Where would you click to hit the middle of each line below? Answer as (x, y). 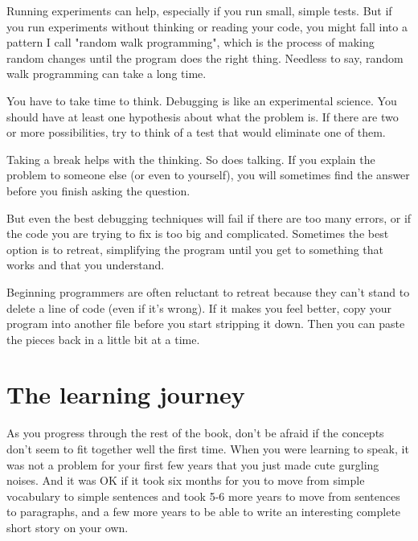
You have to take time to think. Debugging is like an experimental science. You (202, 100)
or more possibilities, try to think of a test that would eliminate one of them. (196, 132)
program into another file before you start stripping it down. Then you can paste (206, 324)
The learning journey (126, 394)
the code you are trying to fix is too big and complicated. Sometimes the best (198, 234)
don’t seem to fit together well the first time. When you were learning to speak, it (208, 449)
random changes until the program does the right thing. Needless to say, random (205, 57)
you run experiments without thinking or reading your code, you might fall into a (207, 26)
